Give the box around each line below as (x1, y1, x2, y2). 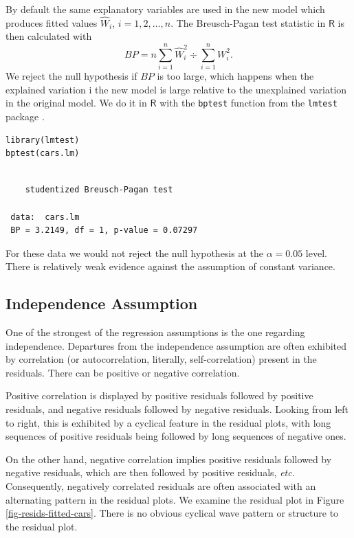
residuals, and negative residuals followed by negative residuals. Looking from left (5, 402, 349, 416)
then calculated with (5, 29, 92, 43)
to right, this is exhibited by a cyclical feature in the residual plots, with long (5, 415, 331, 429)
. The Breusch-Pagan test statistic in (170, 15, 326, 30)
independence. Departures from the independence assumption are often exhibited (5, 338, 347, 352)
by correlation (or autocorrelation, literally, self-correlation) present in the (5, 352, 317, 366)
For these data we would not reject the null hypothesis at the (5, 245, 263, 260)
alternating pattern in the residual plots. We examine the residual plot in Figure (5, 492, 344, 506)
